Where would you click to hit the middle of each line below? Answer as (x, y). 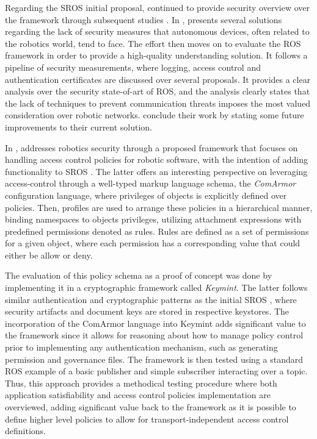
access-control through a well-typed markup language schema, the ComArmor (151, 183)
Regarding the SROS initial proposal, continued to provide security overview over (157, 7)
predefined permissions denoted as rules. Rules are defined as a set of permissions (157, 231)
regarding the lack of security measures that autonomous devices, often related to (157, 31)
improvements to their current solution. (79, 127)
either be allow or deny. (49, 255)
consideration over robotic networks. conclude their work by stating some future (155, 115)
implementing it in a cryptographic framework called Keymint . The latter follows (156, 287)
